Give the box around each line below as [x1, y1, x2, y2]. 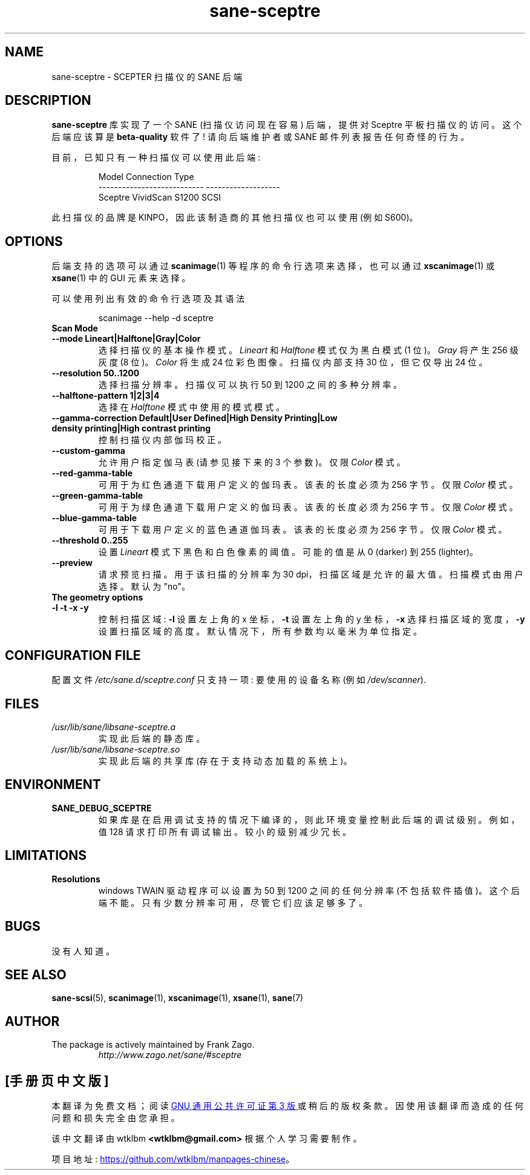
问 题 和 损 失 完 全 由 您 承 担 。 [51, 1113, 180, 1123]
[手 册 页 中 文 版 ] [5, 1073, 109, 1088]
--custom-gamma [51, 445, 125, 456]
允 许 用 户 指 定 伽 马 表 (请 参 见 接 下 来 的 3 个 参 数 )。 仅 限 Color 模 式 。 [98, 457, 405, 468]
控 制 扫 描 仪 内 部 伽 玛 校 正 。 [98, 434, 227, 445]
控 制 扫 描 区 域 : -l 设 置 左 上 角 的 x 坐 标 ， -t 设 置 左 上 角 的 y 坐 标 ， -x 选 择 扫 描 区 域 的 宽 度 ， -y [98, 614, 525, 625]
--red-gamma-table [51, 468, 133, 479]
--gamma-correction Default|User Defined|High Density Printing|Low [51, 413, 338, 424]
